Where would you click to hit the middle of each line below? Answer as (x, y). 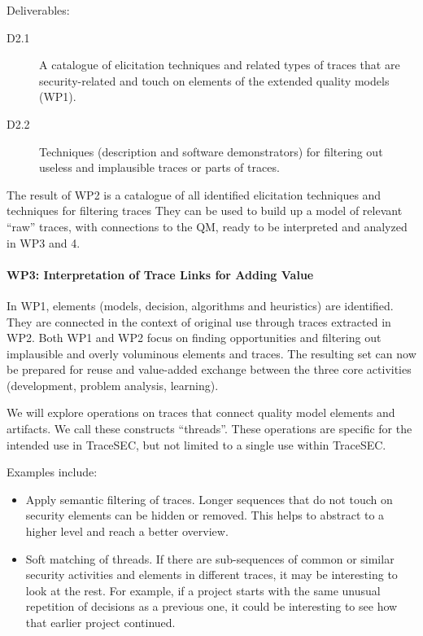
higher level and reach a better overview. (127, 531)
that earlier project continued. (100, 623)
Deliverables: (38, 10)
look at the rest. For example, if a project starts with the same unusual (203, 590)
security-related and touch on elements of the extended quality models (214, 80)
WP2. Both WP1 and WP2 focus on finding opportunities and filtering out (194, 338)
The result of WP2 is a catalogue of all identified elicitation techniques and (194, 194)
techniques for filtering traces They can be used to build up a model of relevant (205, 211)
